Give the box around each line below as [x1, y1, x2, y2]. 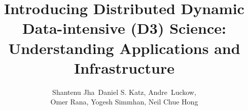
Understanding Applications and [8, 37, 240, 58]
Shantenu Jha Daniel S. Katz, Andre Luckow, [52, 86, 196, 97]
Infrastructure [74, 57, 174, 78]
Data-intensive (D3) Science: [22, 18, 226, 38]
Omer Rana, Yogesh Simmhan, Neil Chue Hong [50, 96, 198, 107]
